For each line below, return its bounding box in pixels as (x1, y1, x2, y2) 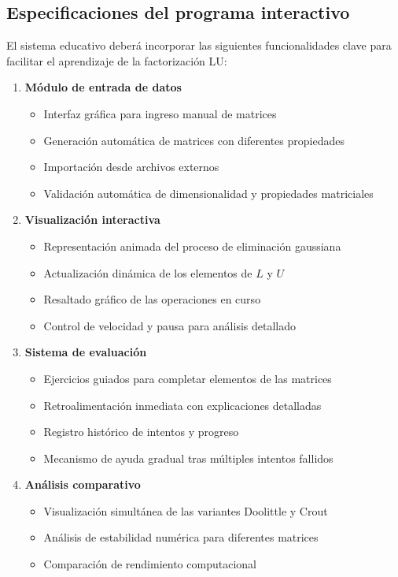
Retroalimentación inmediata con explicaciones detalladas (43, 396, 322, 413)
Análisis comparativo (24, 476, 141, 493)
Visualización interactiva (24, 211, 160, 228)
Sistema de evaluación (24, 344, 147, 360)
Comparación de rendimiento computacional (43, 556, 256, 572)
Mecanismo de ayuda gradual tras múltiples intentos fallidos (43, 449, 334, 466)
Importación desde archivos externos (43, 158, 219, 175)
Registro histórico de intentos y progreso (43, 423, 239, 440)
